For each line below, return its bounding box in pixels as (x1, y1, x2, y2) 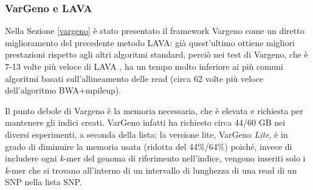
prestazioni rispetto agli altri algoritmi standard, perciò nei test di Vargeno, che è (5, 48, 308, 61)
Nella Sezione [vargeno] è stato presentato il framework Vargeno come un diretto (5, 24, 304, 37)
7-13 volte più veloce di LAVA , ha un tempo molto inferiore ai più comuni (5, 60, 283, 72)
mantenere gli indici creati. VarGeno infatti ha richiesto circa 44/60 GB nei (5, 116, 286, 129)
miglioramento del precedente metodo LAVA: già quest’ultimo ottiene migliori (5, 36, 295, 49)
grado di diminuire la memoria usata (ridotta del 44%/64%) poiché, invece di (5, 140, 292, 152)
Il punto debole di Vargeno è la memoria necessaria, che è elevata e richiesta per (5, 104, 303, 117)
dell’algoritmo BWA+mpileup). (5, 84, 122, 97)
